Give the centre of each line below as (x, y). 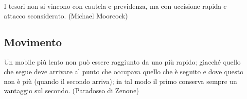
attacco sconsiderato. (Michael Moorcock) (66, 15)
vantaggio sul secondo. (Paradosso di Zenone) (71, 91)
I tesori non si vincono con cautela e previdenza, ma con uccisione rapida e (115, 6)
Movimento (33, 41)
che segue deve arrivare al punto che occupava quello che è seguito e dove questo (124, 71)
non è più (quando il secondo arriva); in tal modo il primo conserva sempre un (121, 81)
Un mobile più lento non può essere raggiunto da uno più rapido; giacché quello (122, 62)
